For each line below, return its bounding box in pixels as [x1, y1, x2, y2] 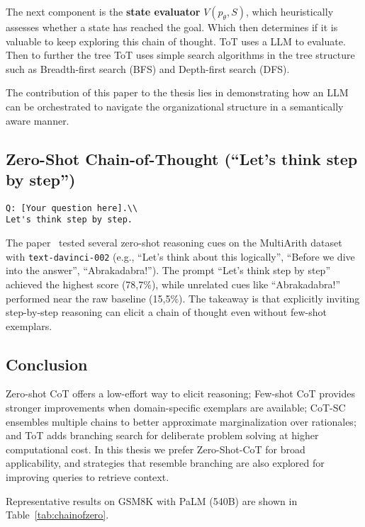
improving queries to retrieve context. [6, 470, 169, 484]
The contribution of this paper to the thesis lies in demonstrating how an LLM [6, 85, 349, 100]
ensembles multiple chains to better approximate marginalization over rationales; [6, 414, 356, 429]
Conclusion [6, 353, 88, 375]
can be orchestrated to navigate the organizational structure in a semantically [6, 98, 344, 113]
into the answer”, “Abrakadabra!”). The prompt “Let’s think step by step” [6, 263, 330, 278]
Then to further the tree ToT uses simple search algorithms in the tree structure [6, 47, 355, 62]
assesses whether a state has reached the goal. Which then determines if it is [6, 20, 338, 34]
